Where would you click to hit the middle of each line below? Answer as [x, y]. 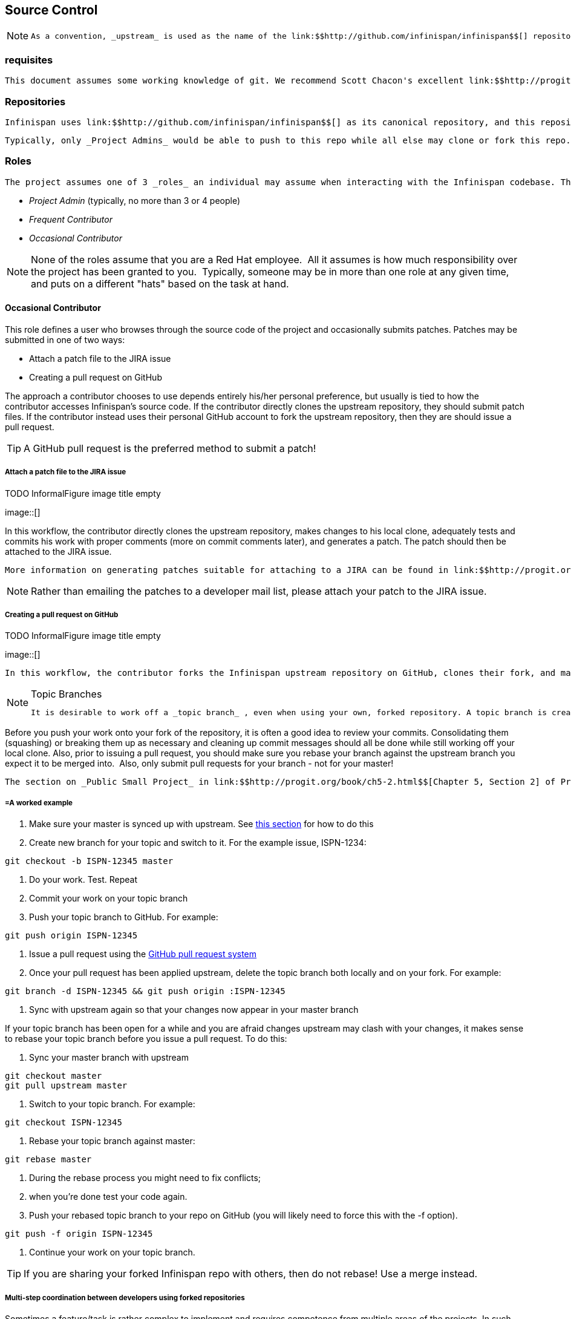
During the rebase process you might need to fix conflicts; [145, 1178]
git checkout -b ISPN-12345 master [89, 861]
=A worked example [39, 803]
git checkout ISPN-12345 [64, 1123]
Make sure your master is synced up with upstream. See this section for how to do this [201, 824]
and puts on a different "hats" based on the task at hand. [160, 283]
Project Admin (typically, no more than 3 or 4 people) [135, 200]
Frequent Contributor [71, 219]
